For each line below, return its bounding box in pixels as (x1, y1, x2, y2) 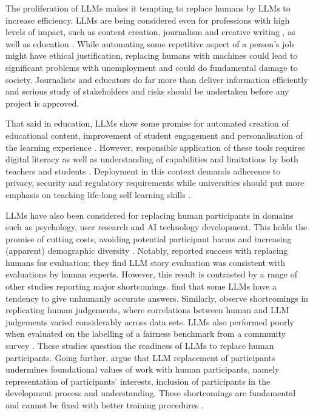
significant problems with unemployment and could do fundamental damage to (5, 61, 298, 73)
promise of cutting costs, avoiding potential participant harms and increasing (5, 232, 292, 245)
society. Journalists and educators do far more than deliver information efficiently (5, 73, 308, 85)
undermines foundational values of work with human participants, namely (5, 363, 280, 376)
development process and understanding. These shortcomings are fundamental (5, 387, 296, 399)
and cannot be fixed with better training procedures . (5, 399, 204, 411)
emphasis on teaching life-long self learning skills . (5, 188, 191, 201)
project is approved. (5, 96, 79, 109)
